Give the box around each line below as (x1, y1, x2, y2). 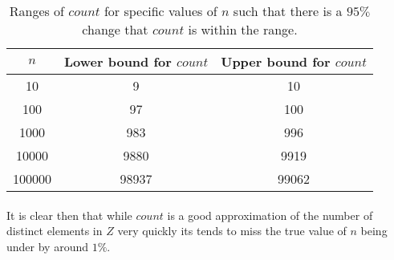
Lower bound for (64, 52, 172, 71)
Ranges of (9, 2, 65, 20)
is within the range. (188, 20, 298, 39)
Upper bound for (221, 52, 331, 71)
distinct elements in (6, 222, 103, 239)
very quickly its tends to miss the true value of (117, 222, 347, 239)
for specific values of (104, 2, 217, 20)
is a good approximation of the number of (167, 206, 373, 223)
